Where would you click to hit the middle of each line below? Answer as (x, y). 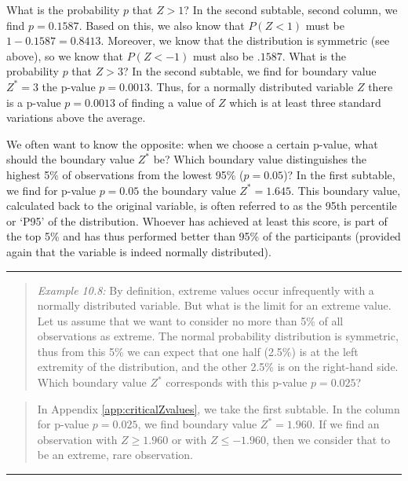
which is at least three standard (305, 102)
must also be (223, 55)
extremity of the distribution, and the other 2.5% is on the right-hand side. (218, 367)
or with (189, 439)
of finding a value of (167, 102)
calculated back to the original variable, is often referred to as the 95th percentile (202, 206)
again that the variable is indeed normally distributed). (139, 251)
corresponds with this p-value (237, 382)
